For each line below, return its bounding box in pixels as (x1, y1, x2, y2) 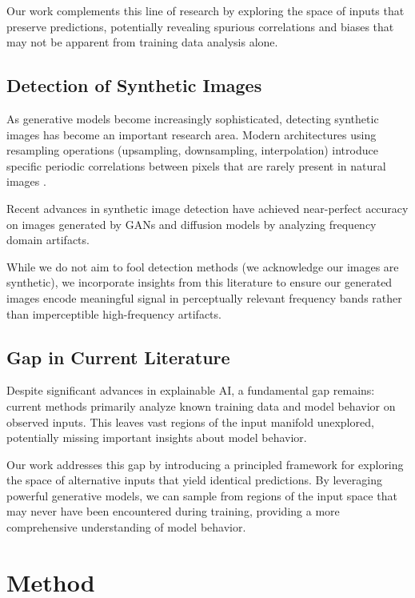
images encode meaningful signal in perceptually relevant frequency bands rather (6, 289, 402, 306)
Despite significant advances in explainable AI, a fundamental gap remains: (6, 382, 375, 399)
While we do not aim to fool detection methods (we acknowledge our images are (6, 258, 399, 275)
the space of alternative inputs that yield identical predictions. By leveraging (6, 472, 382, 488)
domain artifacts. (6, 231, 90, 248)
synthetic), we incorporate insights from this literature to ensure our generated (6, 274, 393, 291)
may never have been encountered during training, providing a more (6, 503, 340, 520)
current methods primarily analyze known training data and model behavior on (6, 397, 396, 414)
